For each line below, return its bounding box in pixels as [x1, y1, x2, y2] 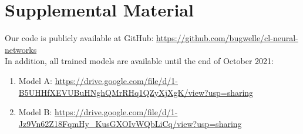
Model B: [18, 106, 52, 118]
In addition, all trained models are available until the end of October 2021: [5, 55, 274, 67]
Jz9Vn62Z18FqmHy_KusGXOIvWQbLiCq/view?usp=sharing [18, 117, 242, 129]
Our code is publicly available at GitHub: [5, 32, 154, 44]
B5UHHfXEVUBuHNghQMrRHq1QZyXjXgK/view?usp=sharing [18, 86, 254, 98]
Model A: [18, 74, 52, 86]
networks [5, 43, 37, 55]
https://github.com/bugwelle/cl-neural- [156, 32, 298, 44]
